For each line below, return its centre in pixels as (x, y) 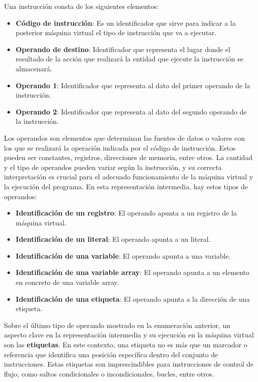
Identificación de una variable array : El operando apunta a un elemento (132, 272)
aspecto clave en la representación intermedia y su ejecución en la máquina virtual (129, 335)
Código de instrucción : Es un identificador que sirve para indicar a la (126, 23)
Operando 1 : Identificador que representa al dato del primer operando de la (133, 85)
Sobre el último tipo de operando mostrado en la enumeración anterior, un (117, 325)
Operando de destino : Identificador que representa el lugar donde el (123, 49)
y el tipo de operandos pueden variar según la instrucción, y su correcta (113, 167)
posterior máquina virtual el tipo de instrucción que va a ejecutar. (116, 32)
